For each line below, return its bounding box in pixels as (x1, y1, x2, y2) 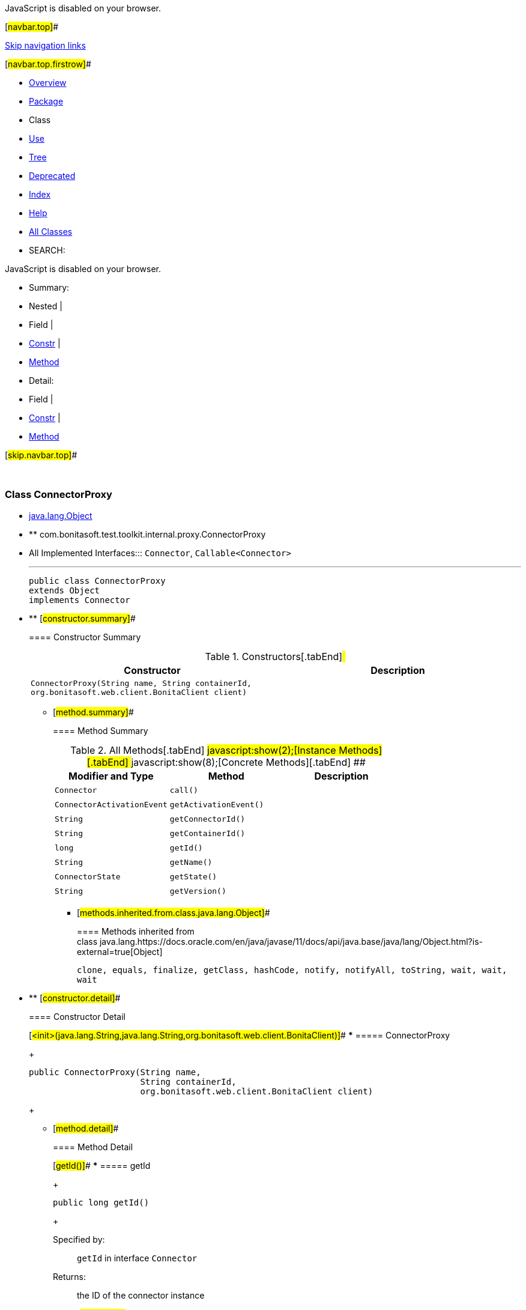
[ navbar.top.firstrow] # (5, 59, 91, 69)
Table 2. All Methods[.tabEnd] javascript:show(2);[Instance (70, 744, 336, 756)
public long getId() (53, 1197, 150, 1207)
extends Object (29, 585, 100, 595)
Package (29, 96, 64, 106)
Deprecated (29, 171, 76, 181)
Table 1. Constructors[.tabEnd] (205, 650, 343, 663)
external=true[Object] (77, 946, 163, 957)
